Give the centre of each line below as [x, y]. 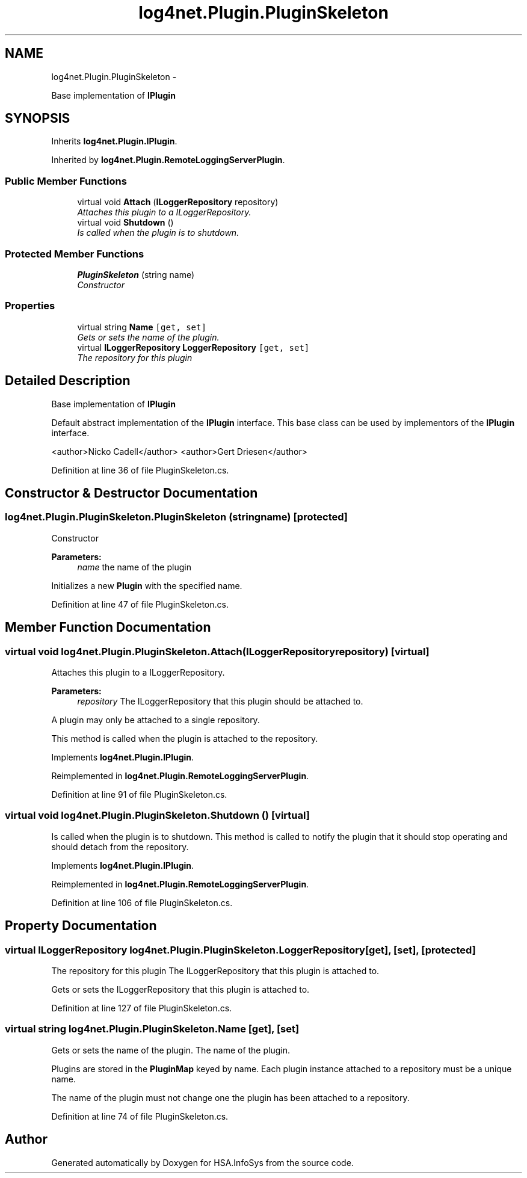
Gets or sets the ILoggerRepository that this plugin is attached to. [180, 989]
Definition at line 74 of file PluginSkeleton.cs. [140, 1116]
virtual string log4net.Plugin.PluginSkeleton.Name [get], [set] [152, 1029]
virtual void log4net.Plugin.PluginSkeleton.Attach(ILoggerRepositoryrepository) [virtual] [217, 651]
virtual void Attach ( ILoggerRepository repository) [178, 202]
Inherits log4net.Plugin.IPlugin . [114, 141]
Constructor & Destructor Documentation [131, 493]
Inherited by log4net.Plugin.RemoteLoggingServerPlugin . [168, 160]
